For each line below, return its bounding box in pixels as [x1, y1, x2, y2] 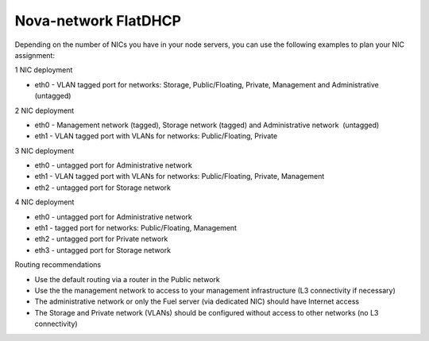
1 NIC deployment [14, 65, 73, 75]
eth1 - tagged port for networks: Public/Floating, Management [34, 223, 238, 233]
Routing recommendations [14, 260, 102, 269]
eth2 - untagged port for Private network [34, 234, 168, 244]
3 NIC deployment [14, 145, 75, 155]
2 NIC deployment [14, 106, 75, 115]
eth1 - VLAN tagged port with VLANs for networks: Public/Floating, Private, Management [34, 172, 325, 181]
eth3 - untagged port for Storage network [34, 245, 171, 254]
